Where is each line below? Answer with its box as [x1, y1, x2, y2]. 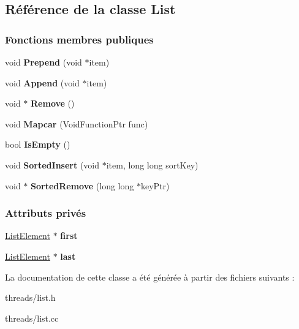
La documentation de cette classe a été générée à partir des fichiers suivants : [5, 270, 295, 283]
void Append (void [5, 76, 80, 89]
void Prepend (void [5, 56, 82, 68]
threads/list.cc [5, 311, 59, 324]
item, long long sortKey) [106, 158, 199, 171]
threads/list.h [5, 291, 56, 304]
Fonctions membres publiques [5, 31, 154, 47]
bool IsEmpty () [5, 138, 70, 151]
